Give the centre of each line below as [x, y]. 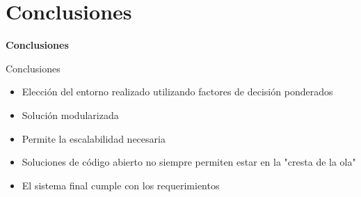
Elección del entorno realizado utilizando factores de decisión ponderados [177, 92]
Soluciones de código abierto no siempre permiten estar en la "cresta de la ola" [189, 162]
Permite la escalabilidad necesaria [94, 138]
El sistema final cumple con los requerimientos [121, 185]
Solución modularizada [70, 115]
